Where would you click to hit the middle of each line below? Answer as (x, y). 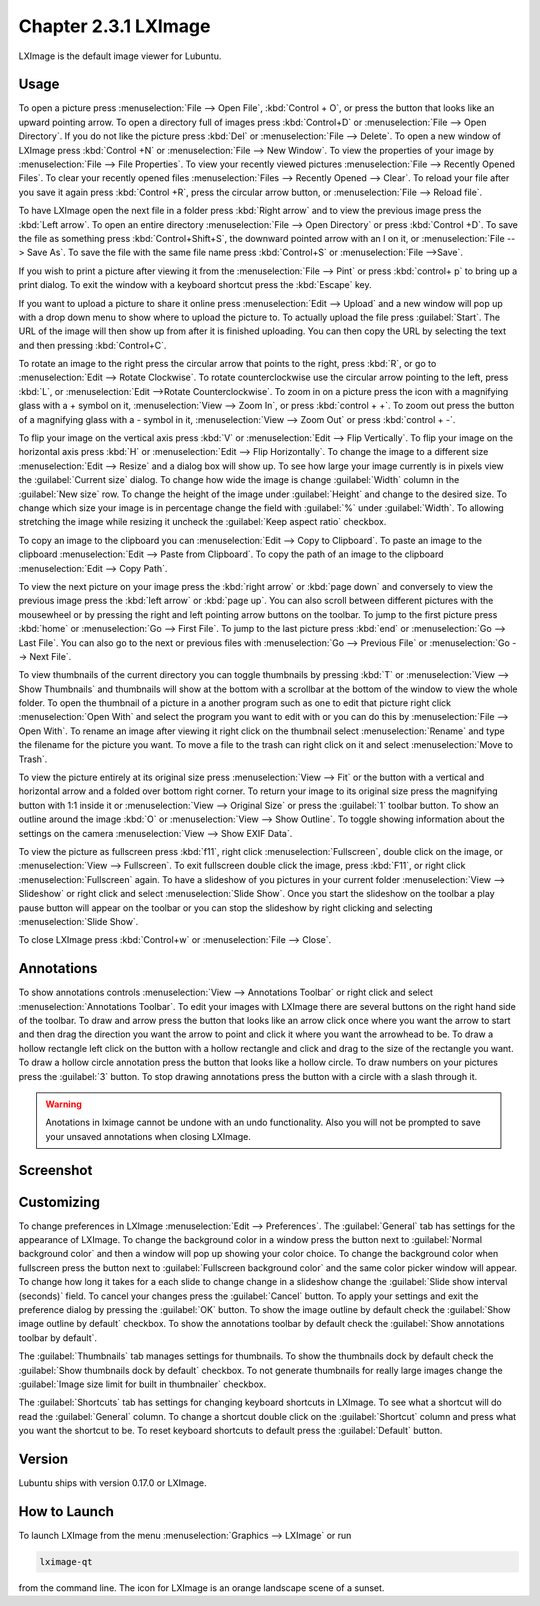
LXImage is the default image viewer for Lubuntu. (120, 56)
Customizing (59, 1201)
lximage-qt (66, 1561)
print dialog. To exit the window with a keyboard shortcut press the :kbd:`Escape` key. (195, 285)
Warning (63, 1104)
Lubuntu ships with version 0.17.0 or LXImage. (112, 1483)
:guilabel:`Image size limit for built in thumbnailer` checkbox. (142, 1384)
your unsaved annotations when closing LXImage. (148, 1136)
